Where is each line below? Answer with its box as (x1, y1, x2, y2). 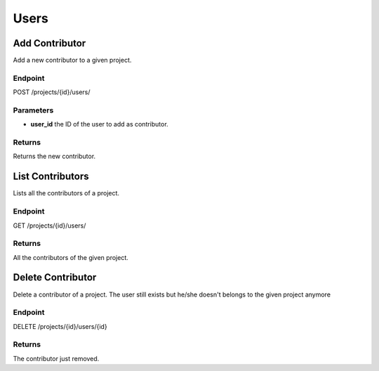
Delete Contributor (13, 271, 97, 284)
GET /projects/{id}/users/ (13, 221, 86, 230)
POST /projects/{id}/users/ (13, 88, 91, 96)
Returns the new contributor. (13, 152, 96, 161)
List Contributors (13, 171, 89, 183)
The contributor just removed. (13, 354, 100, 363)
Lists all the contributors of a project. (13, 189, 119, 197)
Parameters (13, 105, 54, 115)
